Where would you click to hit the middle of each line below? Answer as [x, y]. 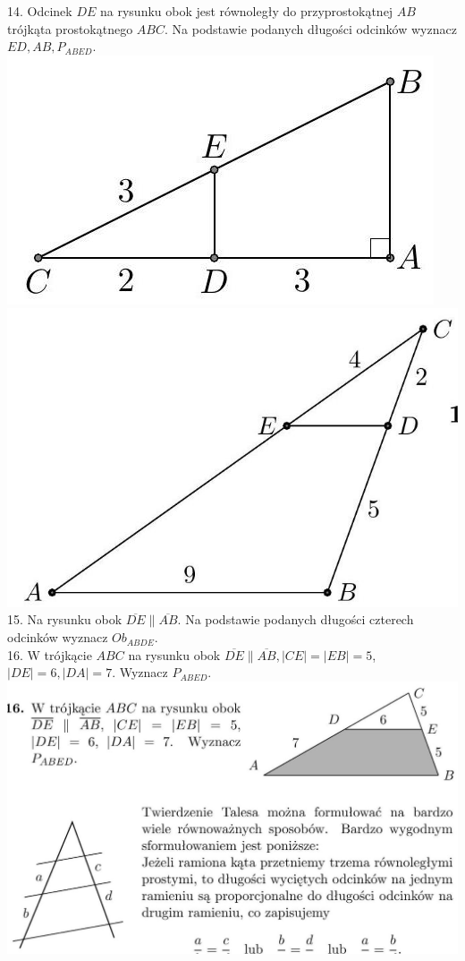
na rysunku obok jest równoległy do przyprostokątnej [247, 11]
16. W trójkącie [50, 654]
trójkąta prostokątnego [70, 28]
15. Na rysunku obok [65, 619]
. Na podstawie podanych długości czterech [296, 619]
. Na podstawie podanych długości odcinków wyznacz [311, 28]
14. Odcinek [40, 11]
